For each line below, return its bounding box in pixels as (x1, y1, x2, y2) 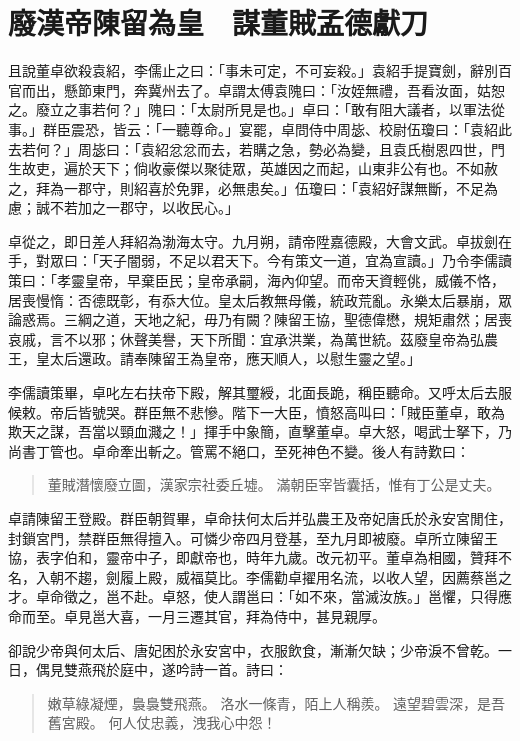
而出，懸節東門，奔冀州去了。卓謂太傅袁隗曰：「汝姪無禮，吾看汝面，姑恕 (21, 79, 505, 100)
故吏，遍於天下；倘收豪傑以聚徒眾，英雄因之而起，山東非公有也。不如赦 (21, 158, 498, 179)
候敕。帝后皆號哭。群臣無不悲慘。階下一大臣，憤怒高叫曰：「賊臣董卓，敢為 (8, 401, 505, 422)
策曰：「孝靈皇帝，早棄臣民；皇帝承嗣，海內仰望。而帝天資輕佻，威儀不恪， (8, 270, 505, 291)
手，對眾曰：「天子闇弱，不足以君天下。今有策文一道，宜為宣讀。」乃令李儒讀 (8, 250, 512, 271)
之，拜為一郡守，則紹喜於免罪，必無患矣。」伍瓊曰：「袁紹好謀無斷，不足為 (8, 177, 498, 198)
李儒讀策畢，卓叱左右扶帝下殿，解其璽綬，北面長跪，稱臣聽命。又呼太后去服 (8, 382, 512, 403)
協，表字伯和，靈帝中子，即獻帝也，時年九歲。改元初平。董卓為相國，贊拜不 (8, 547, 512, 568)
